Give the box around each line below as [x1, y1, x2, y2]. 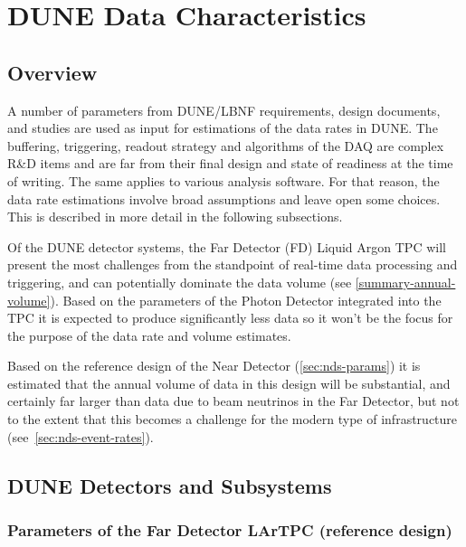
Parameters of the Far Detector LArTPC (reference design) [7, 518, 452, 541]
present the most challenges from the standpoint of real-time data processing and [7, 255, 458, 274]
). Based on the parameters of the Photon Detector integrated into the [50, 290, 442, 309]
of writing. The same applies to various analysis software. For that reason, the [7, 171, 440, 190]
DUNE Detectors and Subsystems [7, 471, 332, 499]
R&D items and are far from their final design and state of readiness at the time [7, 154, 453, 173]
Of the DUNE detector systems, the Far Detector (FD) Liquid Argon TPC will [7, 237, 446, 256]
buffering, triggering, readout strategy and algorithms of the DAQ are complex [7, 136, 444, 155]
